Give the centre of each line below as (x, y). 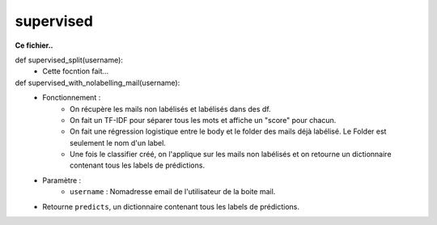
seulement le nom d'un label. (118, 142)
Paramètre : (62, 180)
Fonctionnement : (72, 98)
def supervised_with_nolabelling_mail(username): (98, 83)
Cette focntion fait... (76, 71)
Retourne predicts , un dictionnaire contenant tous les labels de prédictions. (171, 206)
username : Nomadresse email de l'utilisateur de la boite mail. (173, 192)
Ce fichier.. (34, 45)
